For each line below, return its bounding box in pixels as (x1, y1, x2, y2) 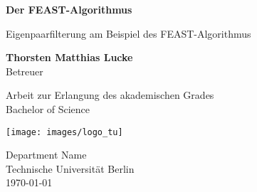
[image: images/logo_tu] (6, 127, 123, 137)
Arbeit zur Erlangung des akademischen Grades (6, 87, 214, 102)
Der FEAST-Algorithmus (6, 2, 132, 16)
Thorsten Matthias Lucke (6, 50, 133, 65)
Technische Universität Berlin (6, 161, 135, 176)
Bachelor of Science (6, 101, 90, 116)
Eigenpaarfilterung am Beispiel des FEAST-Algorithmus (6, 26, 251, 41)
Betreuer (6, 63, 43, 78)
